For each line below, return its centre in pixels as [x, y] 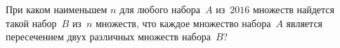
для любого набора [160, 9]
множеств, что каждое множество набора [183, 23]
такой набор [31, 23]
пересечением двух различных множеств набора [108, 37]
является [305, 23]
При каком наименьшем [57, 9]
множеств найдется [294, 9]
